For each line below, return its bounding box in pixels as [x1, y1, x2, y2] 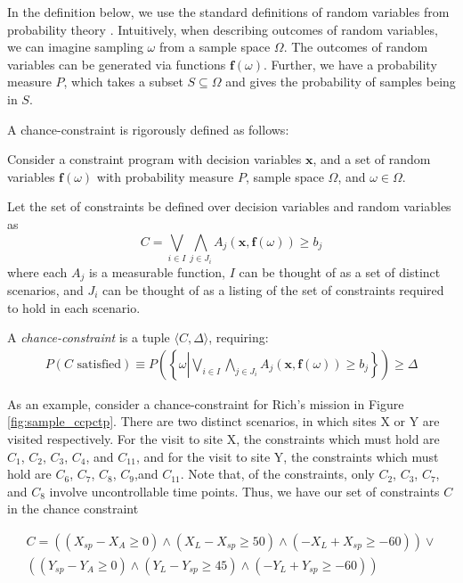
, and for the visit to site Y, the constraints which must [135, 447, 439, 465]
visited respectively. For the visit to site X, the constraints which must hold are [7, 429, 440, 448]
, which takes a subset [63, 72, 183, 91]
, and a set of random [313, 150, 431, 168]
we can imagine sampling [7, 37, 143, 56]
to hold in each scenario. [7, 298, 141, 316]
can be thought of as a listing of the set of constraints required [102, 280, 444, 299]
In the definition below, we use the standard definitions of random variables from [7, 3, 450, 21]
